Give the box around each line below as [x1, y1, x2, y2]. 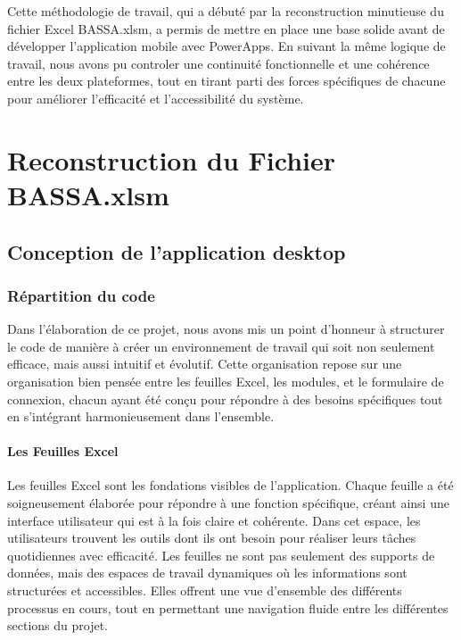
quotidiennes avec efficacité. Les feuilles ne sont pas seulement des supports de [7, 545, 435, 564]
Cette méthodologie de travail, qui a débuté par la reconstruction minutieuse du [7, 2, 444, 20]
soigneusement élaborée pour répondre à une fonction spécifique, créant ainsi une [7, 494, 449, 512]
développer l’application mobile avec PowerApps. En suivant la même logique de [7, 37, 446, 55]
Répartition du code [7, 284, 155, 306]
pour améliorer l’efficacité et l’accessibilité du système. [7, 88, 304, 107]
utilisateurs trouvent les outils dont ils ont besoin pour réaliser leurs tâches [7, 528, 416, 547]
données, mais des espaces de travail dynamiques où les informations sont [7, 563, 407, 582]
